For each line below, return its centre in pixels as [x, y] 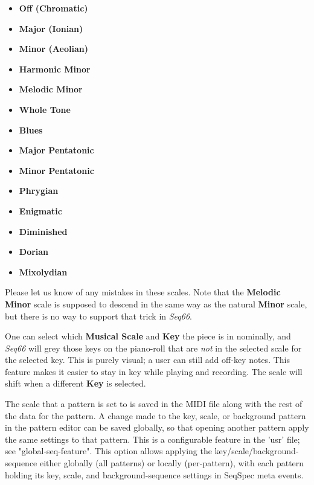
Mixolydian [43, 271]
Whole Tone [45, 109]
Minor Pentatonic [56, 170]
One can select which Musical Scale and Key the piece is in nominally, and [148, 336]
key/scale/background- [257, 451]
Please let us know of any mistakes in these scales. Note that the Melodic [143, 292]
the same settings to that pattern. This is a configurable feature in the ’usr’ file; [152, 439]
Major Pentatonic [56, 150]
